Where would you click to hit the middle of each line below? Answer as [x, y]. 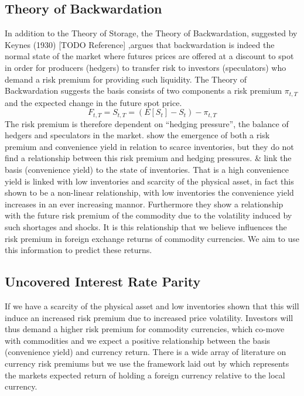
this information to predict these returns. [78, 250]
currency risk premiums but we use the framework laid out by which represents [147, 363]
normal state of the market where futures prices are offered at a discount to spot [149, 56]
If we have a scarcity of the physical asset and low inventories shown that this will [152, 306]
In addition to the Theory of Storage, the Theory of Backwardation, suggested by [151, 33]
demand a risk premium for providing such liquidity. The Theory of [126, 79]
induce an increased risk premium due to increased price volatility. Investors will [149, 317]
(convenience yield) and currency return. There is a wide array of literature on [146, 352]
